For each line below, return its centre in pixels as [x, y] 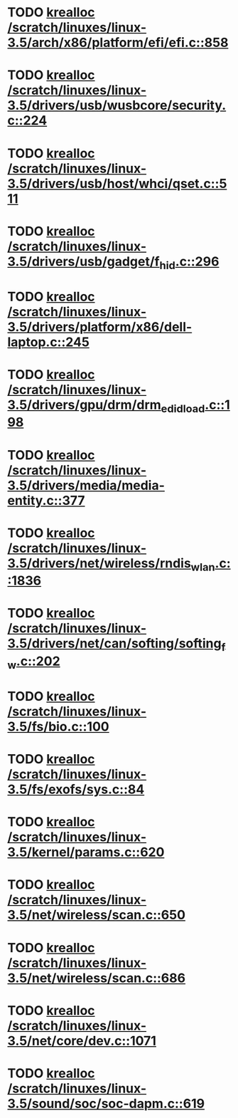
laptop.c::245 [49, 342]
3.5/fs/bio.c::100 [58, 726]
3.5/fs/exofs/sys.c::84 [76, 789]
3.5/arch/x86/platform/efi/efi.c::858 [118, 43]
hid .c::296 [189, 263]
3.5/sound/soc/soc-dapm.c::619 [106, 1103]
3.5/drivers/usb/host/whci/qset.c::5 [117, 183]
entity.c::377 [46, 500]
